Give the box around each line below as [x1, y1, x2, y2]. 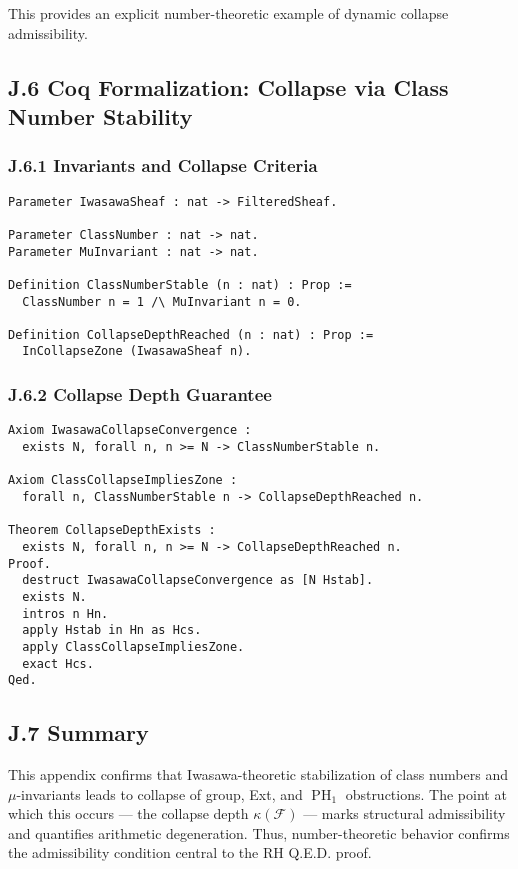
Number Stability [8, 100, 193, 131]
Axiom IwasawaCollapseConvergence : [8, 423, 252, 438]
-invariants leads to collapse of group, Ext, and [16, 783, 303, 804]
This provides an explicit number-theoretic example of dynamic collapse [8, 3, 449, 23]
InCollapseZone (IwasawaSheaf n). [22, 344, 252, 359]
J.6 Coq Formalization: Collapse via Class [8, 71, 449, 102]
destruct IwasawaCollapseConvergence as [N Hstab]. [22, 573, 374, 588]
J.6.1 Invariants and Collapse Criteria [8, 153, 318, 178]
